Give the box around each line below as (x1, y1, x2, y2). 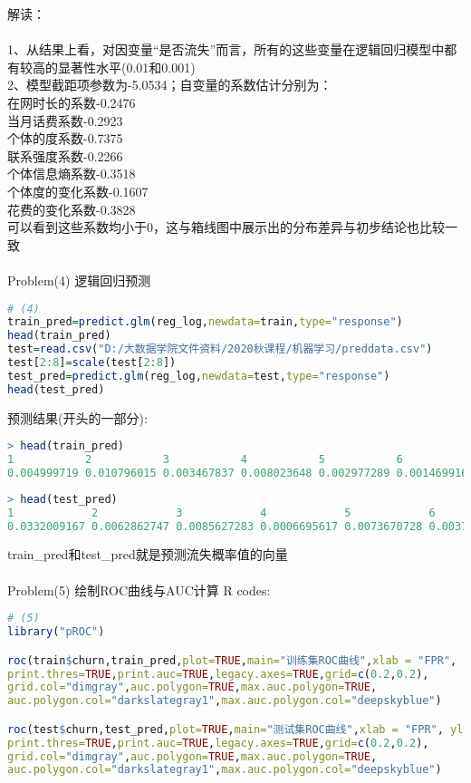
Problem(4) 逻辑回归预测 (7, 270, 151, 289)
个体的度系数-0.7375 (7, 129, 123, 148)
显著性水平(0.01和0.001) (57, 57, 196, 76)
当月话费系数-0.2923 (7, 111, 123, 130)
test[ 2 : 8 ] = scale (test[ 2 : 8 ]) (7, 356, 177, 369)
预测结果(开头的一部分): (7, 408, 148, 427)
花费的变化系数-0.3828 (7, 199, 136, 218)
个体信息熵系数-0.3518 (7, 164, 136, 183)
